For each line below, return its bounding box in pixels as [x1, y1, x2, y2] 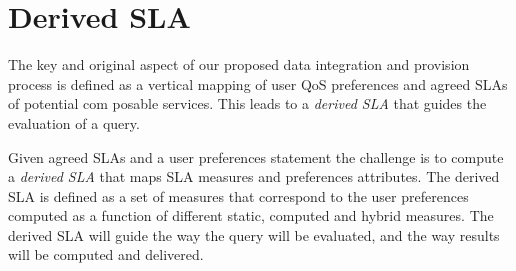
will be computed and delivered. [8, 244, 204, 265]
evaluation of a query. [8, 112, 140, 133]
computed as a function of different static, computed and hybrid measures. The [8, 205, 494, 226]
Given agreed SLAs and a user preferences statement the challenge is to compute [8, 146, 504, 167]
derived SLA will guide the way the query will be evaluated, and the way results [8, 224, 500, 245]
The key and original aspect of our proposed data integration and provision [8, 54, 470, 75]
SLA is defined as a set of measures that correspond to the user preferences [8, 185, 469, 206]
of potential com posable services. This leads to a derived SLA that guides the [8, 93, 487, 114]
